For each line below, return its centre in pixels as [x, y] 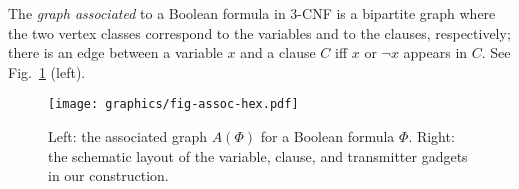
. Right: [431, 136]
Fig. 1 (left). [47, 71]
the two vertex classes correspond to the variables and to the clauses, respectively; [259, 32]
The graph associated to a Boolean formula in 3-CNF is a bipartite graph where [252, 13]
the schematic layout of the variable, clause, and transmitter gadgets [258, 155]
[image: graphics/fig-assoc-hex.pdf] [173, 104]
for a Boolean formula [327, 136]
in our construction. [108, 175]
